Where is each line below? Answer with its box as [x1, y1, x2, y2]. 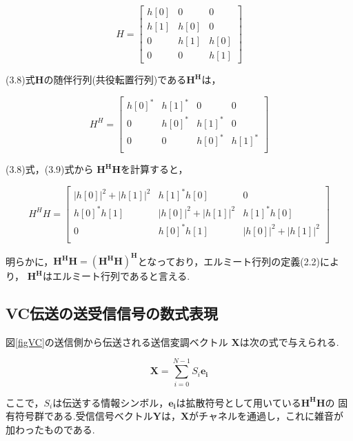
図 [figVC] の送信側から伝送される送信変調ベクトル [6, 334, 228, 349]
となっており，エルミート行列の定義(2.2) [137, 254, 320, 268]
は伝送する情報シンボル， [52, 395, 169, 409]
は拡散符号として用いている [176, 395, 301, 409]
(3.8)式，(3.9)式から [6, 162, 94, 176]
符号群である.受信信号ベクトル [14, 409, 153, 423]
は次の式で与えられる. [239, 334, 339, 349]
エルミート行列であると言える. [52, 269, 190, 283]
